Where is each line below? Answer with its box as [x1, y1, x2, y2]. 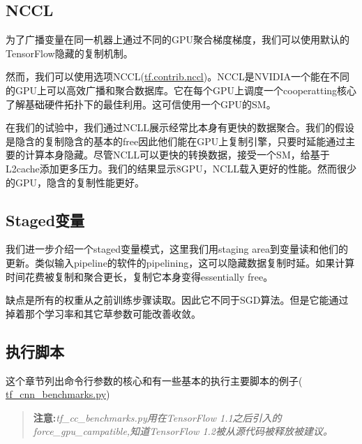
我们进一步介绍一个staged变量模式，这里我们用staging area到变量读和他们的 [6, 242, 348, 256]
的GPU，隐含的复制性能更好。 [6, 175, 145, 189]
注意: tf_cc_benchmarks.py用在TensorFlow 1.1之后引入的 [33, 410, 282, 424]
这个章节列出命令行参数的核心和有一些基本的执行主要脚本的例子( [6, 373, 303, 387]
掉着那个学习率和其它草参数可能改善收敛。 [6, 306, 201, 320]
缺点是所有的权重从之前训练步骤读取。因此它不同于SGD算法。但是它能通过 [6, 293, 349, 307]
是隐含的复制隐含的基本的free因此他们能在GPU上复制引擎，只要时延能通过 [6, 133, 346, 148]
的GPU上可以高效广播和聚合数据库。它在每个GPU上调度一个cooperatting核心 [6, 82, 357, 97]
